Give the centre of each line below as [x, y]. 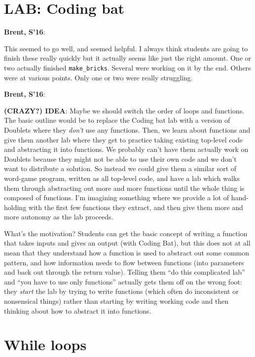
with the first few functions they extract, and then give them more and [136, 207]
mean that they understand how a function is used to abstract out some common [127, 253]
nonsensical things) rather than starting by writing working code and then [116, 301]
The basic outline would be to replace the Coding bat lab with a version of [117, 120]
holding [15, 207]
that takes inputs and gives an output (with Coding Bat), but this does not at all [127, 243]
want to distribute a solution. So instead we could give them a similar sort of [120, 168]
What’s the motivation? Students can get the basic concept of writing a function [126, 233]
